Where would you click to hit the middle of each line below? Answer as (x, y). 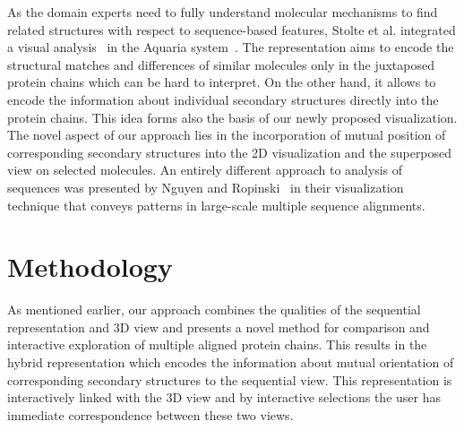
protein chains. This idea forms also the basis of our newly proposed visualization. (232, 117)
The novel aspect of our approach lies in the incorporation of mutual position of (227, 135)
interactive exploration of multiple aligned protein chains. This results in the (217, 344)
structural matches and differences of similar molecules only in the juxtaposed (221, 64)
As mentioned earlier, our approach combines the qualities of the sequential (214, 310)
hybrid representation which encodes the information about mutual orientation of (231, 362)
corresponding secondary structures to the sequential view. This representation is (230, 379)
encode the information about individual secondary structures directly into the (223, 99)
